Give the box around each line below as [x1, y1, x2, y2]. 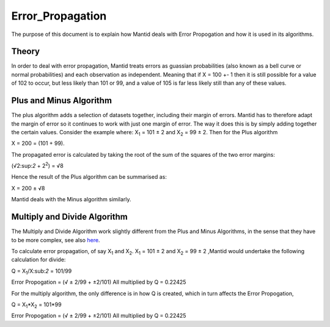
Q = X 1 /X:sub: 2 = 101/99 [11, 267, 72, 276]
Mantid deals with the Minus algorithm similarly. [11, 196, 131, 203]
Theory [11, 46, 40, 57]
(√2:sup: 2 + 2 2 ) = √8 [11, 161, 64, 170]
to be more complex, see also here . [11, 236, 100, 243]
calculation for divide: [11, 256, 66, 264]
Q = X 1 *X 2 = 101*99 [11, 301, 62, 309]
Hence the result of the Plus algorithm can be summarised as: [11, 173, 167, 181]
